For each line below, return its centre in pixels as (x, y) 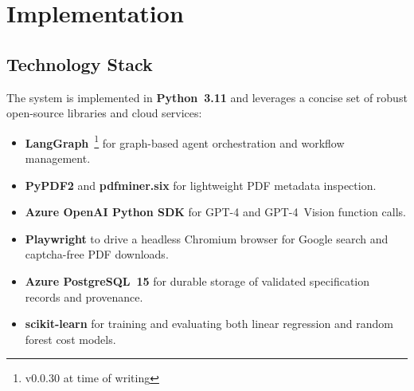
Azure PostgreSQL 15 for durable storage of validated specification (197, 280)
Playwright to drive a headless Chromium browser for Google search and (207, 238)
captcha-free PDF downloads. (97, 254)
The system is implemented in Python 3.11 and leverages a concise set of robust (207, 97)
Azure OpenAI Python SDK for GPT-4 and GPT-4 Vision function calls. (215, 212)
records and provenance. (84, 296)
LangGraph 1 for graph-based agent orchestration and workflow (185, 141)
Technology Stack (80, 63)
